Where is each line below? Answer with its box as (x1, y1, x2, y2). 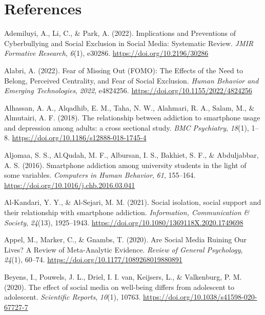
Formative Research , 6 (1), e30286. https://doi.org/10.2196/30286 (4, 48, 209, 58)
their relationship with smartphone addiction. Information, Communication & (4, 207, 250, 218)
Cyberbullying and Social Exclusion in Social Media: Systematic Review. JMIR (4, 37, 254, 48)
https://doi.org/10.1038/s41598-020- (143, 291, 257, 302)
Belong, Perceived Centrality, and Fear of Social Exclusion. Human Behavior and (4, 75, 259, 86)
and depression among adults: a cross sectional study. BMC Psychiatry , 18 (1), (4, 122, 249, 133)
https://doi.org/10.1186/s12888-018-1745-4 (12, 132, 147, 143)
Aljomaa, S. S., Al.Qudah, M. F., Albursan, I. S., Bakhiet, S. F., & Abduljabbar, (4, 150, 259, 160)
